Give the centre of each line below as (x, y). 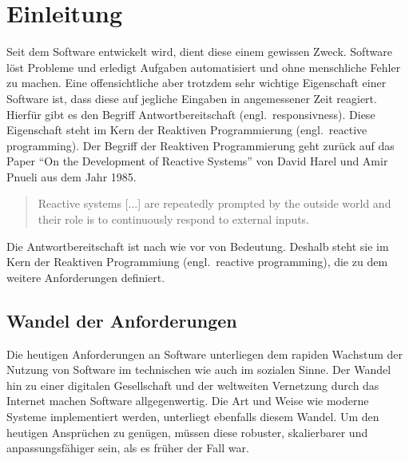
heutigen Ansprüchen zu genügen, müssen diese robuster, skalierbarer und (187, 432)
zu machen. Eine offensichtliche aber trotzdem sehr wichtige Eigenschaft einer (197, 83)
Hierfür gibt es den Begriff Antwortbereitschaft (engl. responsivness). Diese (191, 114)
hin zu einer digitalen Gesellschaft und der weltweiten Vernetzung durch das (193, 385)
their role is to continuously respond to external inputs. (174, 219)
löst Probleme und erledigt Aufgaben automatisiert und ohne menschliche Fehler (204, 67)
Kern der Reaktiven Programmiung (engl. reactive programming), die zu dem (197, 262)
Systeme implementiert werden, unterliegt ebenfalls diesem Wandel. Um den (193, 417)
